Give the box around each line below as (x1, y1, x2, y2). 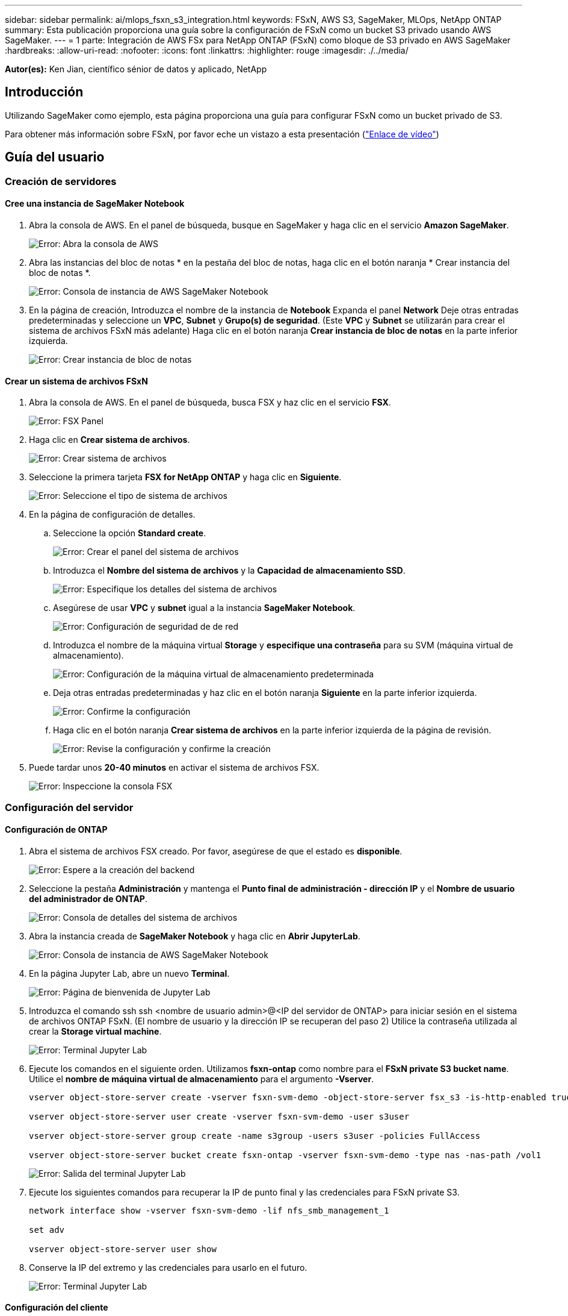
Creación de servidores (5, 175, 117, 187)
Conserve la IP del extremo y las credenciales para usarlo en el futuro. (29, 1262, 307, 1273)
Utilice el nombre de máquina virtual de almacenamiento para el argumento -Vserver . (29, 1073, 374, 1084)
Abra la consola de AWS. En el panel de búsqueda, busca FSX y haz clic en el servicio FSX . (29, 397, 391, 408)
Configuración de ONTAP (5, 824, 108, 835)
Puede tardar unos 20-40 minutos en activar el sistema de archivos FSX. (29, 762, 319, 773)
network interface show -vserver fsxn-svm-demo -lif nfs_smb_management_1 (29, 1205, 389, 1215)
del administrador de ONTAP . (29, 893, 147, 904)
